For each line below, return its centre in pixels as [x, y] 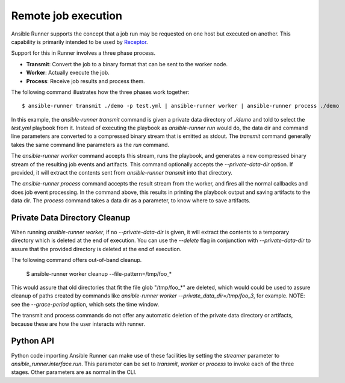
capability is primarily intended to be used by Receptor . [79, 42]
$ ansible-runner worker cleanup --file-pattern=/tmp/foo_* [99, 273]
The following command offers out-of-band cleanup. [76, 260]
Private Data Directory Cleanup [71, 218]
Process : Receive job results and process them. [85, 81]
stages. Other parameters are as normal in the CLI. [74, 372]
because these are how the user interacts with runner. [78, 324]
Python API [33, 341]
